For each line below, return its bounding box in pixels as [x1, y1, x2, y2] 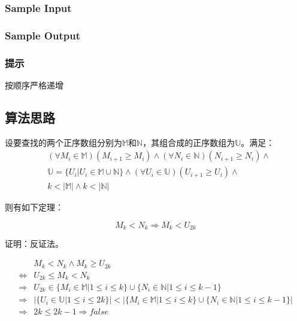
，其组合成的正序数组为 [143, 136, 235, 148]
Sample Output [5, 27, 80, 42]
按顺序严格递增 [5, 78, 63, 91]
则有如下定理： [5, 201, 63, 213]
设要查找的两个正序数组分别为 [5, 136, 122, 148]
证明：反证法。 [5, 237, 63, 250]
